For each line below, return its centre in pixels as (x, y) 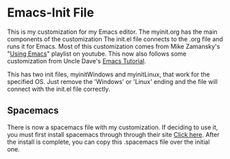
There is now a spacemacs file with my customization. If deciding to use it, (113, 127)
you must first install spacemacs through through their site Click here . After (113, 134)
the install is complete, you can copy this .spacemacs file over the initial (108, 142)
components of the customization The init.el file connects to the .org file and (115, 39)
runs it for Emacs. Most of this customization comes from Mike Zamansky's (114, 46)
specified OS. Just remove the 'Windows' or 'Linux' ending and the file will (113, 81)
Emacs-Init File (51, 13)
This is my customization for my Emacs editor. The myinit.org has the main (112, 32)
